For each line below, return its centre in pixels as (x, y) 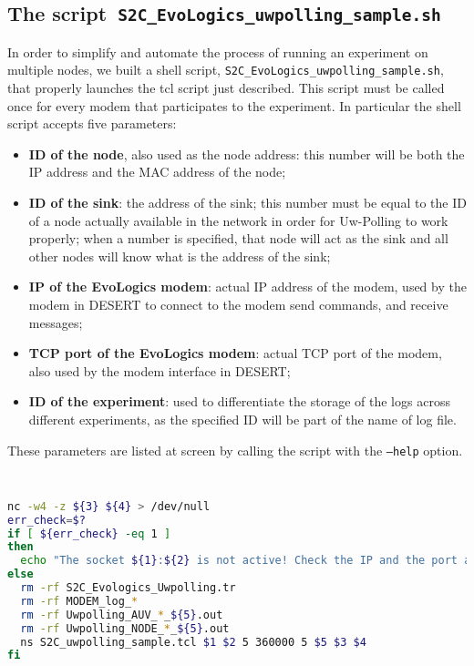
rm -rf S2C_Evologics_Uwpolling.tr (128, 588)
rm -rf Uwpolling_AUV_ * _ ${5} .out (122, 615)
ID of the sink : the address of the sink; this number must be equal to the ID (247, 202)
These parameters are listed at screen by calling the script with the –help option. (235, 450)
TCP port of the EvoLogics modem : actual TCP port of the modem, (235, 353)
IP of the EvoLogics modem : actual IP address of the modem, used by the (247, 287)
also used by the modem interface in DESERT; (160, 370)
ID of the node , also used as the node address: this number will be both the (247, 154)
